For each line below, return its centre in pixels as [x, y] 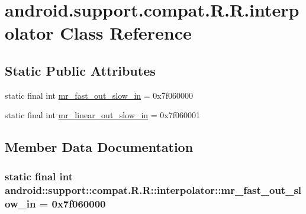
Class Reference [126, 33]
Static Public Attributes [80, 70]
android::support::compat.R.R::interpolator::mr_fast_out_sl [153, 189]
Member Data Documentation [99, 147]
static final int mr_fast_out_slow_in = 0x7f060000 [99, 95]
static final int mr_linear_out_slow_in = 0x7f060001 [103, 115]
